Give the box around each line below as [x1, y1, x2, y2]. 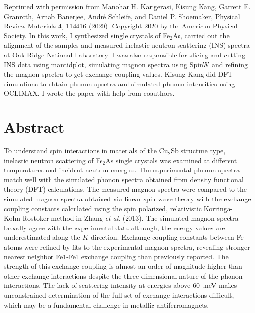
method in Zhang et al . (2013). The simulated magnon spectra [51, 213, 239, 223]
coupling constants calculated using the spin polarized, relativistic [4, 203, 202, 213]
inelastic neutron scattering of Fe [4, 155, 103, 165]
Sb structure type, [171, 145, 226, 156]
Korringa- [204, 203, 233, 213]
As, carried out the [172, 30, 229, 40]
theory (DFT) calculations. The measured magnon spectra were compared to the [4, 184, 247, 194]
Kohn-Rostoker [4, 213, 49, 223]
